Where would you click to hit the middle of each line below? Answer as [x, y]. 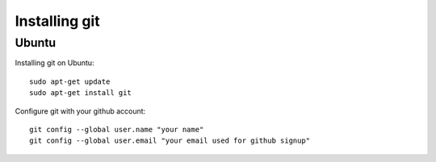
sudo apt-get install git [81, 93]
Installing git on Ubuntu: [55, 63]
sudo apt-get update [70, 81]
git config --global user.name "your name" [117, 129]
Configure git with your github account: [80, 111]
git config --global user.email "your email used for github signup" [170, 141]
